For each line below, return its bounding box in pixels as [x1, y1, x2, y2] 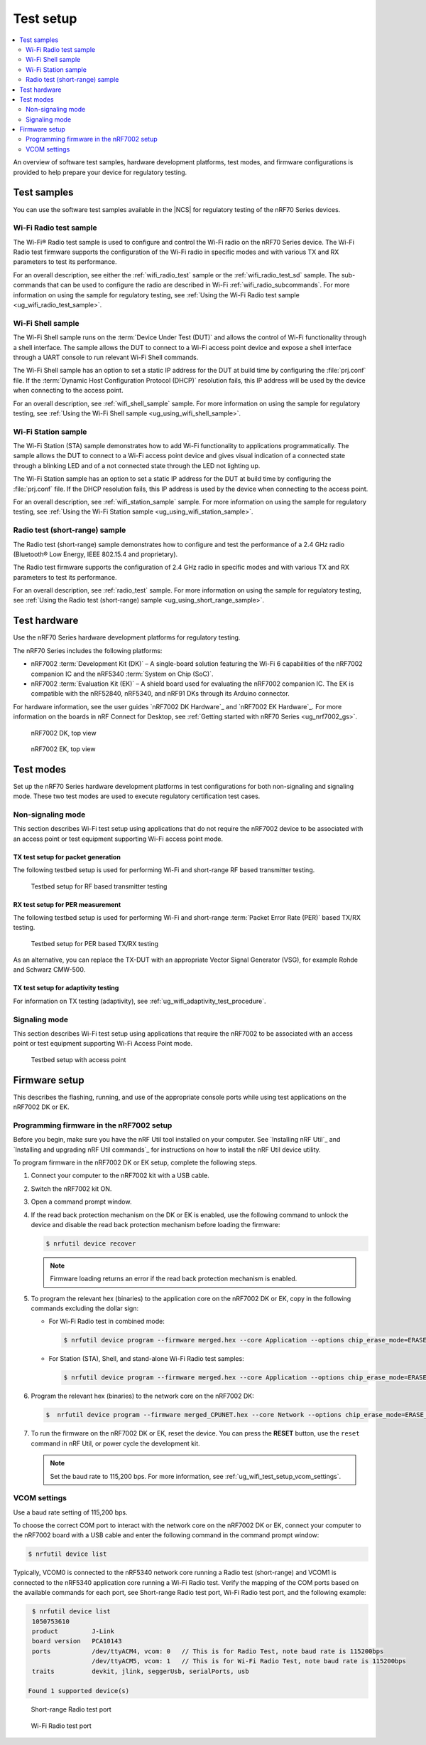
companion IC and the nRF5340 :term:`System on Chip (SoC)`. [31, 669, 214, 678]
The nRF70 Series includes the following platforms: [13, 646, 163, 654]
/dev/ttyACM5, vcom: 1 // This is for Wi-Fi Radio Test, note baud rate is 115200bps [91, 1658, 406, 1665]
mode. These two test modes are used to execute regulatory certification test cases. [13, 792, 261, 800]
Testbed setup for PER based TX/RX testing [31, 939, 159, 948]
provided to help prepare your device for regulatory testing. [13, 168, 187, 176]
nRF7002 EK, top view [31, 744, 96, 753]
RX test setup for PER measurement [13, 900, 121, 908]
